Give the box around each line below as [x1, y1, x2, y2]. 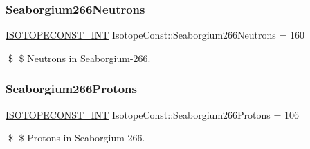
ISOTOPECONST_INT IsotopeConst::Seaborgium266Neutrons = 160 [6, 28, 305, 42]
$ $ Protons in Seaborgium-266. [8, 130, 145, 145]
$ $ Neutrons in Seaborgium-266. [8, 50, 151, 65]
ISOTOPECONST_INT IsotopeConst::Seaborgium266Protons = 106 [6, 107, 300, 121]
